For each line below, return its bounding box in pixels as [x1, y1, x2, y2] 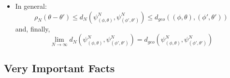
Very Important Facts [4, 60, 115, 75]
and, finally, [15, 23, 50, 33]
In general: [15, 1, 47, 11]
